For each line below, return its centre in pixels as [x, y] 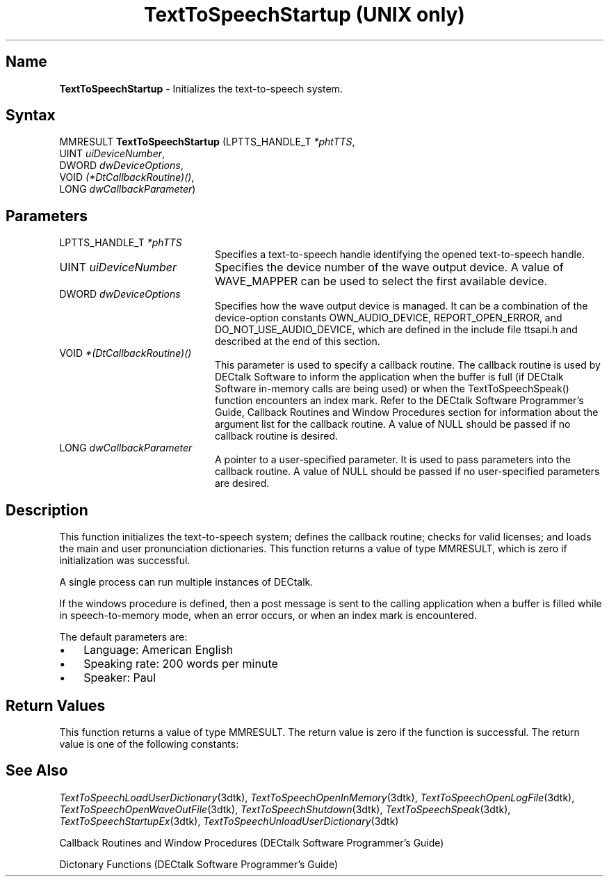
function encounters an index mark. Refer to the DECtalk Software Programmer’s [399, 401]
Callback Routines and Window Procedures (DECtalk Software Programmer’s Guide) [252, 842]
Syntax [31, 115]
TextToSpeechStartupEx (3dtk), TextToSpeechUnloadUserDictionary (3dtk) [229, 821]
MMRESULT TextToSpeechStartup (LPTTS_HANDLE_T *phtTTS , [207, 142]
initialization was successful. [125, 561]
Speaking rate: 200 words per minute [181, 664]
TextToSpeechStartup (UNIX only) [304, 15]
